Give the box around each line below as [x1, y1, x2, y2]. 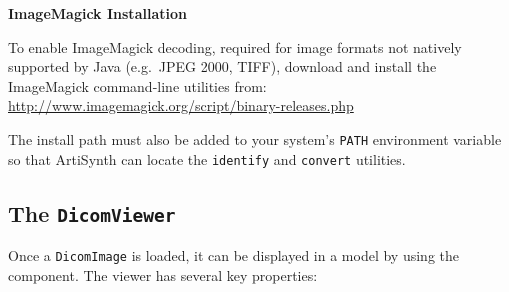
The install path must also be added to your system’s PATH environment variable [8, 128, 502, 149]
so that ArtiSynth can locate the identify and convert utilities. [8, 148, 406, 169]
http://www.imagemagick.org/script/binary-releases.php [8, 95, 354, 116]
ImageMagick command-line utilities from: [8, 75, 267, 96]
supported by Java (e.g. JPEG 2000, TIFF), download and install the [8, 56, 437, 77]
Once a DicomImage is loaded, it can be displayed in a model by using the [8, 245, 459, 266]
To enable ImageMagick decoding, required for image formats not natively [8, 36, 462, 57]
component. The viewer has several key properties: [8, 264, 318, 285]
